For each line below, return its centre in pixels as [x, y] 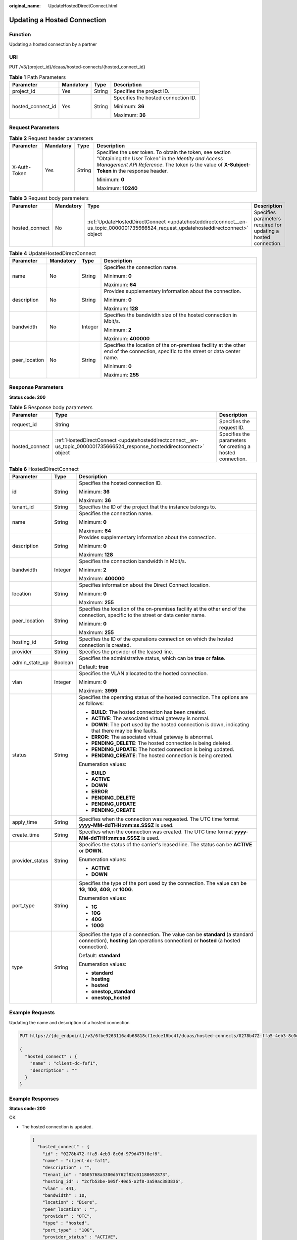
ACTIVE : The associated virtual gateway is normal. [150, 718]
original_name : [25, 6]
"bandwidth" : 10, [65, 1195]
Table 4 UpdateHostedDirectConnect [52, 253]
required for [268, 225]
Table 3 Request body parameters [49, 198]
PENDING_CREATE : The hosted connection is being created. [162, 755]
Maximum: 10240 [117, 188]
